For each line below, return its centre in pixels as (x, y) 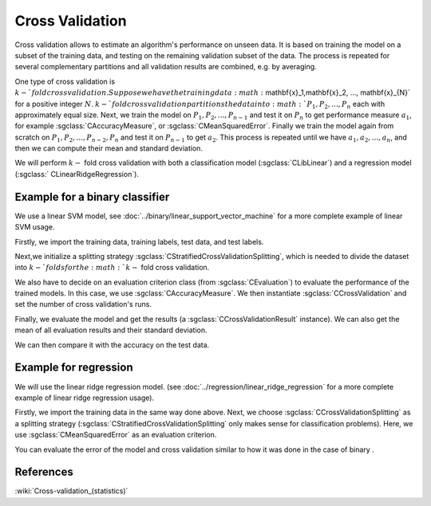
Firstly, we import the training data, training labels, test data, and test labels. (139, 241)
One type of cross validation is (65, 81)
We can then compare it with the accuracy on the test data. (112, 345)
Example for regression (74, 368)
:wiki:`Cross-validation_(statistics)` (71, 491)
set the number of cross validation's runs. (83, 304)
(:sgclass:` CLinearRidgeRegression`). (77, 174)
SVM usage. (35, 227)
